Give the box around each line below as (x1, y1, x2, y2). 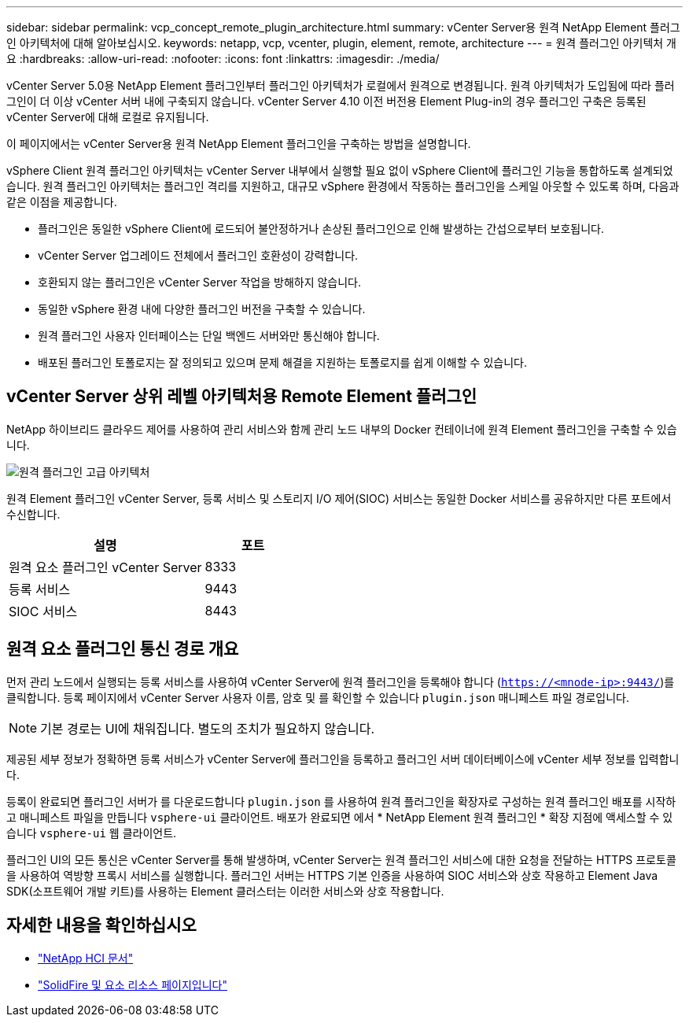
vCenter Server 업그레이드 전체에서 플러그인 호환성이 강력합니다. (38, 249, 359, 262)
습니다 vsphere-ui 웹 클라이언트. (6, 825, 177, 840)
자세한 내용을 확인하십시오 (6, 915, 197, 936)
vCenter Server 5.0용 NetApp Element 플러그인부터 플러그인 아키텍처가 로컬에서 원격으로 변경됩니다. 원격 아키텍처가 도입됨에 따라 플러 (6, 79, 675, 92)
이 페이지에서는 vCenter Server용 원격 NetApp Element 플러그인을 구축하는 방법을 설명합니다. (6, 137, 471, 150)
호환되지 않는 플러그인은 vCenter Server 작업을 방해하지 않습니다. (38, 275, 362, 289)
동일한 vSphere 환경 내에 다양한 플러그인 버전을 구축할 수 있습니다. (38, 302, 366, 316)
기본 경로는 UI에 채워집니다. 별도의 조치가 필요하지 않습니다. (40, 720, 374, 737)
